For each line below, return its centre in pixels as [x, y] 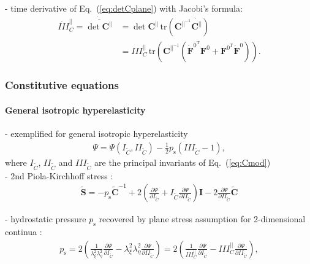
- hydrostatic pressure [46, 219]
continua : [24, 231]
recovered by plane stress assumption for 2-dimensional [202, 219]
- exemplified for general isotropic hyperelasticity [96, 134]
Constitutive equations [62, 85]
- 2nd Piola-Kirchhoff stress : [59, 175]
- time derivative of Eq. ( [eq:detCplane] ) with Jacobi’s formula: [124, 8]
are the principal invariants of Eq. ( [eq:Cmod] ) [183, 162]
